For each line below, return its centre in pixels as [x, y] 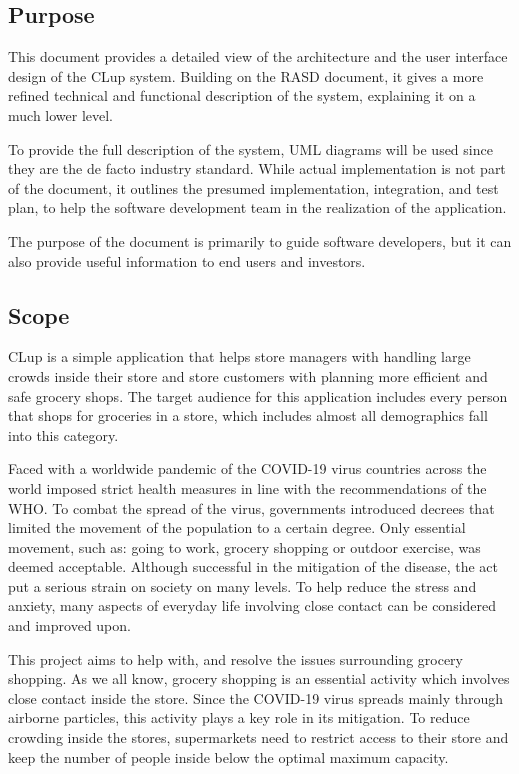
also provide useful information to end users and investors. [187, 260]
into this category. [63, 434]
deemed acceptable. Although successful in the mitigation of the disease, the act [253, 566]
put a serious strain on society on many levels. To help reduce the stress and [242, 585]
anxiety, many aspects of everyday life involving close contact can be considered [252, 605]
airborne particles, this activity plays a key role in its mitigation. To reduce [239, 717]
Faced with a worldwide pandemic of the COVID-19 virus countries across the [247, 468]
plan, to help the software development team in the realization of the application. [257, 207]
